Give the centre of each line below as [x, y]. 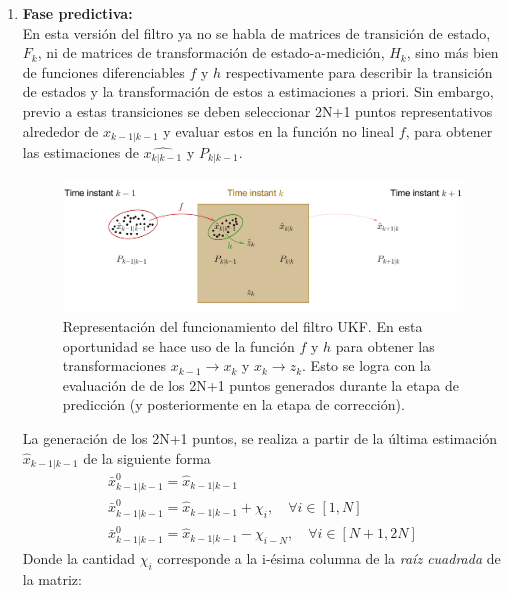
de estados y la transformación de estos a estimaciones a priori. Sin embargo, [258, 91]
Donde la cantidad [79, 557]
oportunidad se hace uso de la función [178, 345]
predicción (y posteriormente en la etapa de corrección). [233, 404]
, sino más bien [452, 52]
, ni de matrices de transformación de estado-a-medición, [211, 52]
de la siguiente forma [147, 457]
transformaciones [114, 365]
